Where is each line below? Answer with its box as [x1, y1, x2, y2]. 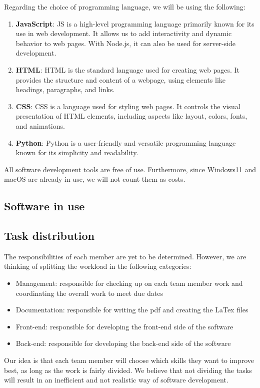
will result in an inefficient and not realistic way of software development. [4, 374, 228, 385]
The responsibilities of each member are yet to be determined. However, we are [4, 251, 246, 261]
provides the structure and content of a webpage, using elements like [15, 74, 226, 85]
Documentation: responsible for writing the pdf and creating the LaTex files [15, 304, 248, 315]
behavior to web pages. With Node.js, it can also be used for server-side [15, 38, 236, 48]
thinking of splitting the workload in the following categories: [4, 261, 191, 271]
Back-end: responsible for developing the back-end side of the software [15, 338, 231, 348]
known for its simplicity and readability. [15, 147, 138, 158]
